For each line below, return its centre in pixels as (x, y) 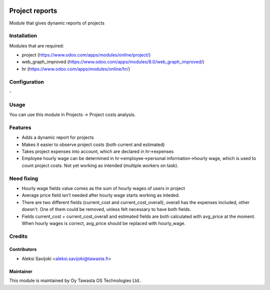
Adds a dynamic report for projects (58, 137)
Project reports (33, 11)
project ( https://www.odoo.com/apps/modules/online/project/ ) (86, 55)
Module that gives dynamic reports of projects (57, 23)
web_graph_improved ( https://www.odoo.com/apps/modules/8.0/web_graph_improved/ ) (113, 62)
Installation (23, 36)
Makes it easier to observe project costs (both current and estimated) (93, 144)
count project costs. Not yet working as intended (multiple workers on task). (100, 165)
